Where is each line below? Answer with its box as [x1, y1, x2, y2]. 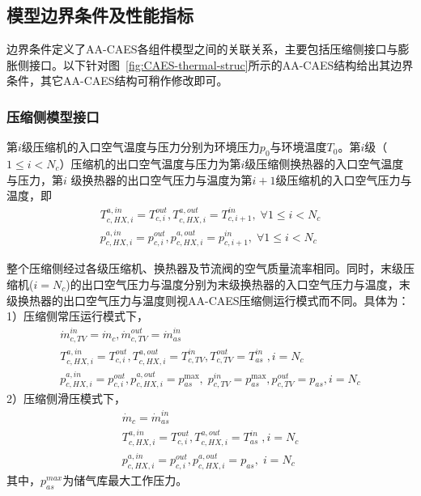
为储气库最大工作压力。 [62, 471, 188, 488]
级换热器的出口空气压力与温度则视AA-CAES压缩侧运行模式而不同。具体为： [6, 291, 410, 308]
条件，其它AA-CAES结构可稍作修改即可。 [6, 72, 228, 89]
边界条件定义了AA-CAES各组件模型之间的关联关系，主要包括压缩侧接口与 [6, 40, 398, 57]
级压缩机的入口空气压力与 [275, 171, 412, 188]
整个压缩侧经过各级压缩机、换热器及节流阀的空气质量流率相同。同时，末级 [6, 260, 403, 277]
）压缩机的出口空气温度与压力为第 [59, 155, 241, 172]
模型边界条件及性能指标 [6, 2, 193, 28]
